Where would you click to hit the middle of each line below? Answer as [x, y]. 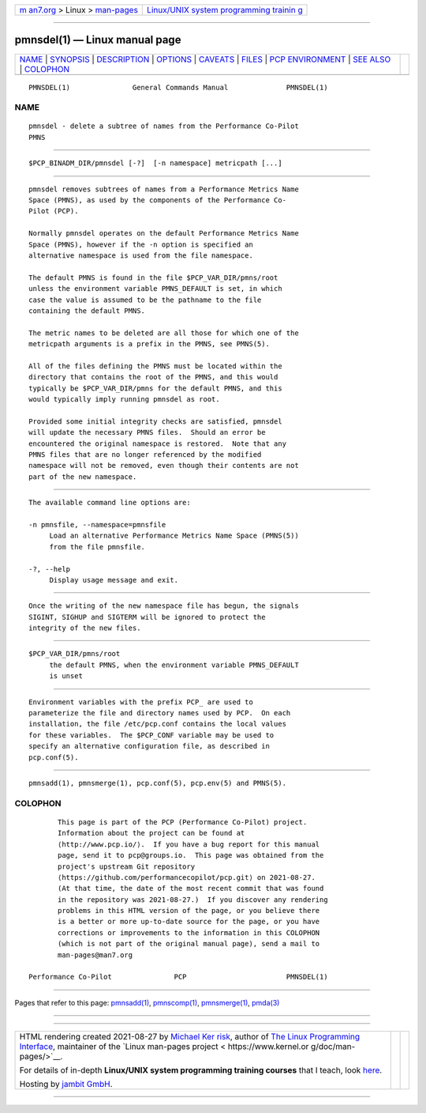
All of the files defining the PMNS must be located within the [156, 366]
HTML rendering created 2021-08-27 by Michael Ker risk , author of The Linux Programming [190, 1037]
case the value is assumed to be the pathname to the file [145, 300]
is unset [66, 676]
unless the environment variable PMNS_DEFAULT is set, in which [156, 289]
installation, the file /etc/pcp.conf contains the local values [158, 724]
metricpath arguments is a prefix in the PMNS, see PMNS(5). [149, 344]
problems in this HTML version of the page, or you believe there [189, 911]
